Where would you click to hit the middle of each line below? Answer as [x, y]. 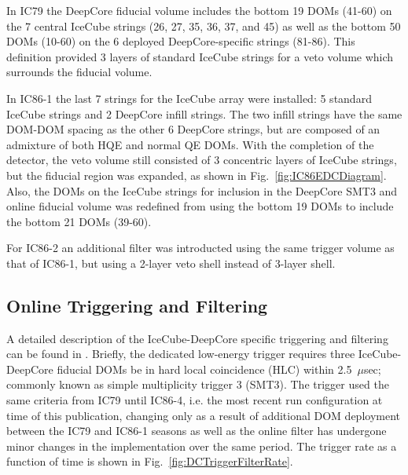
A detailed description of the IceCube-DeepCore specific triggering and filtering [197, 338]
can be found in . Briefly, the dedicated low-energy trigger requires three [181, 354]
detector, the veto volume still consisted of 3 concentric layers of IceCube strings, [202, 160]
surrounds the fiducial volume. [79, 72]
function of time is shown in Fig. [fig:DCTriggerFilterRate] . [150, 461]
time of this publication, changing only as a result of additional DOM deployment [204, 415]
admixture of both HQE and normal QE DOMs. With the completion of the [190, 144]
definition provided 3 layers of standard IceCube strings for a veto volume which [200, 56]
